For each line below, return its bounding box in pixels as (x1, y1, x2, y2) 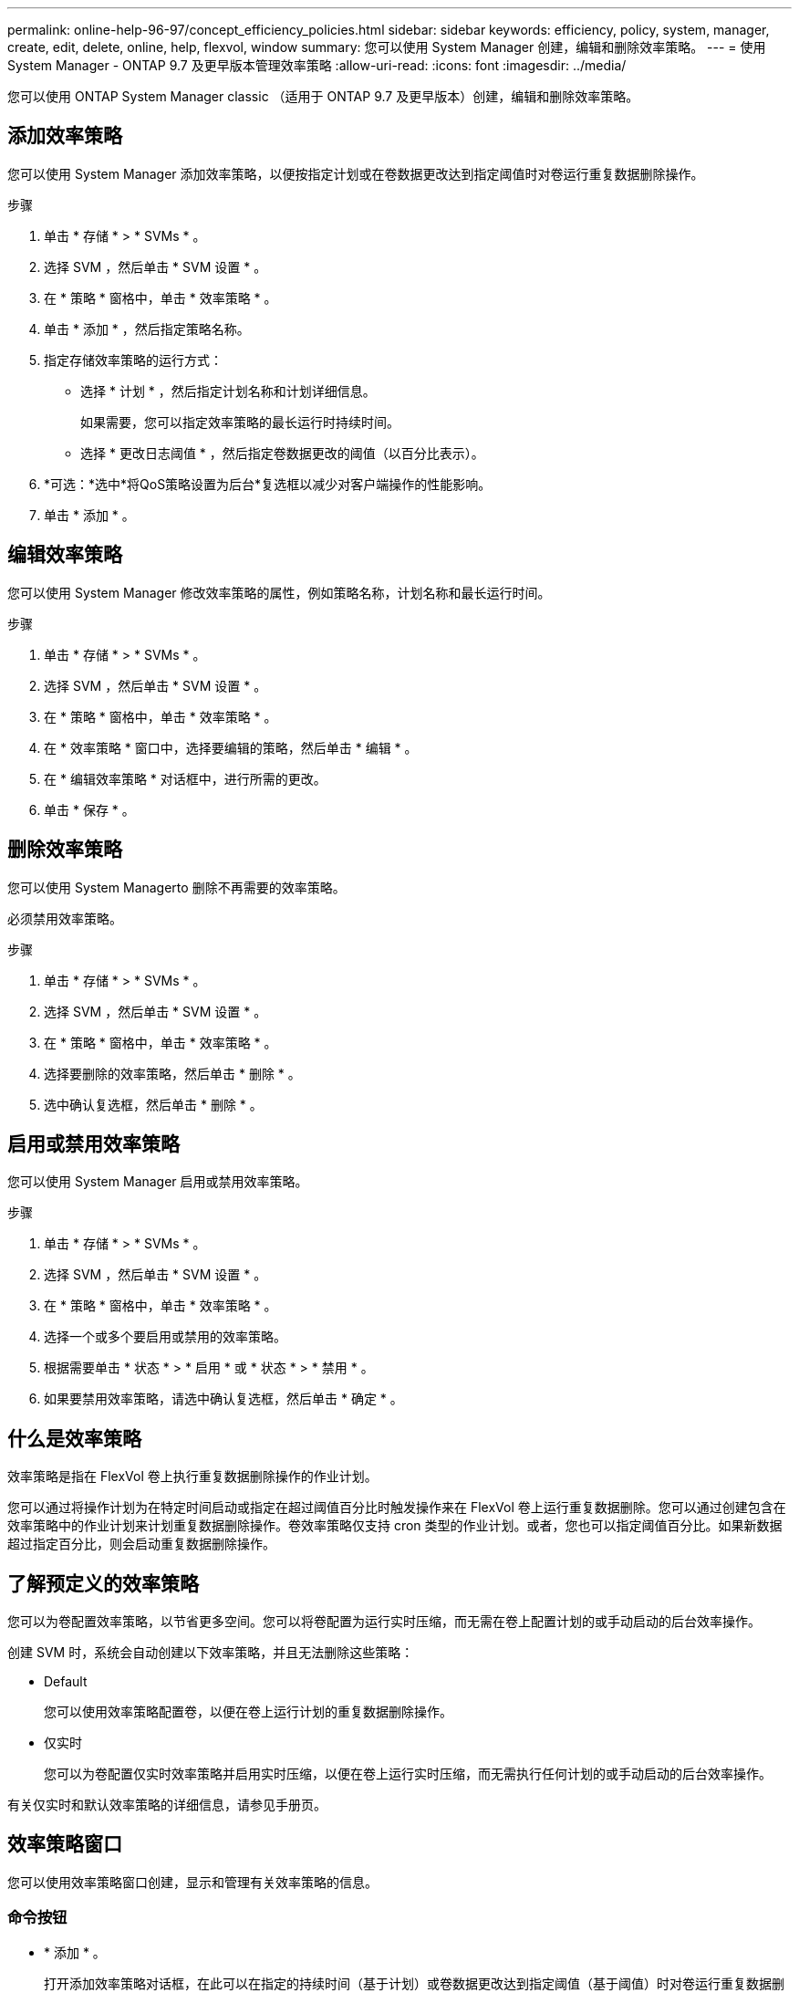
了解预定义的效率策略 (7, 1571, 199, 1595)
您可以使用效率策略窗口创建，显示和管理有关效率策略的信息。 (7, 1873, 378, 1890)
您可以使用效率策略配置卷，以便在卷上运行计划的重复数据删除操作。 (44, 1704, 452, 1720)
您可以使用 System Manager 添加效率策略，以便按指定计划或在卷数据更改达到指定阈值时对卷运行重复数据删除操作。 (7, 165, 704, 182)
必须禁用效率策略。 (7, 910, 122, 926)
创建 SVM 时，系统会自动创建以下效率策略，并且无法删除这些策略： (7, 1644, 414, 1661)
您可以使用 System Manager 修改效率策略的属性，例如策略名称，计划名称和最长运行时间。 (7, 584, 551, 600)
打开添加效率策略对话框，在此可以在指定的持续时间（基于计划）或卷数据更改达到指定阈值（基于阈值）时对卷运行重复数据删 (44, 1975, 784, 1991)
